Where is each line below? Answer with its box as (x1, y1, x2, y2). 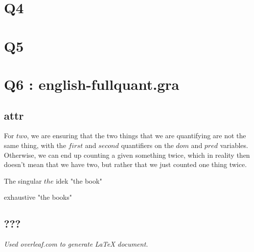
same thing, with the (4, 140, 66, 150)
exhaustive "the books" (4, 192, 72, 202)
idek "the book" (56, 175, 102, 186)
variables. (220, 140, 248, 150)
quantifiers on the (121, 140, 174, 150)
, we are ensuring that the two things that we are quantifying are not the (27, 130, 246, 141)
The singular (4, 175, 42, 186)
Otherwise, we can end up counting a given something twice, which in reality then (4, 149, 250, 160)
